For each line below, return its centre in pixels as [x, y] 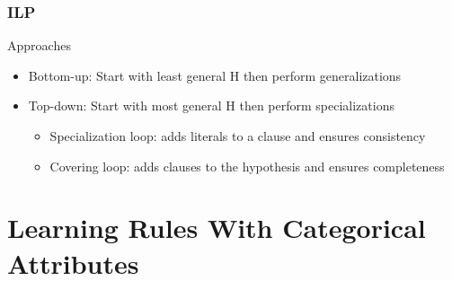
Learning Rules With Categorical [217, 228]
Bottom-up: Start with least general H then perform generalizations [215, 75]
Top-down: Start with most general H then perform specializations [211, 105]
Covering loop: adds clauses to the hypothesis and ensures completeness [247, 166]
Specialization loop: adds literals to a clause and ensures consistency [238, 136]
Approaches [39, 45]
